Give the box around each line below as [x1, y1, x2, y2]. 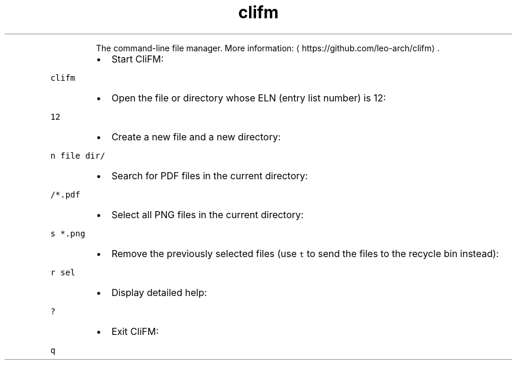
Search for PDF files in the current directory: [111, 169, 308, 182]
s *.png [50, 228, 86, 238]
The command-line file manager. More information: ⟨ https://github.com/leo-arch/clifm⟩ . [96, 42, 440, 53]
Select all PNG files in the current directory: [111, 208, 304, 221]
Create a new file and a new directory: [111, 130, 281, 143]
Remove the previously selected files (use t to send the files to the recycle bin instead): [111, 247, 499, 259]
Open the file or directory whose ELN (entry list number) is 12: [111, 91, 386, 104]
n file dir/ [50, 150, 106, 160]
